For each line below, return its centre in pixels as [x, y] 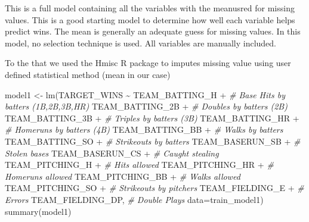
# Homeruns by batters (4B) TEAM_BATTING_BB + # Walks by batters [144, 129]
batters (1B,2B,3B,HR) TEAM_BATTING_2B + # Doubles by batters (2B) [146, 106]
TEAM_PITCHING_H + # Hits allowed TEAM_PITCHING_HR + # [139, 165]
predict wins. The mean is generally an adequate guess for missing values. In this [153, 31]
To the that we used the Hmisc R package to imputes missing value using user [148, 63]
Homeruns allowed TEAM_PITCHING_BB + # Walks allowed [123, 176]
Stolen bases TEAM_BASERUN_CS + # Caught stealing [112, 153]
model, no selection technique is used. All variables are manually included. [140, 43]
